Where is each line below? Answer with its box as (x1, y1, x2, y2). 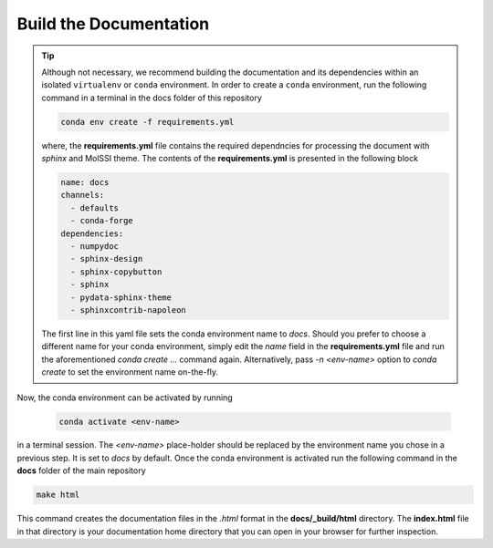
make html (36, 490, 80, 501)
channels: (60, 190, 105, 201)
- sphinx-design (69, 253, 143, 264)
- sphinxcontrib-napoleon (69, 305, 186, 315)
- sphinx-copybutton (69, 266, 163, 277)
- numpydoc (69, 242, 119, 252)
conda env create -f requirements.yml (60, 117, 235, 127)
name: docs (60, 178, 110, 188)
